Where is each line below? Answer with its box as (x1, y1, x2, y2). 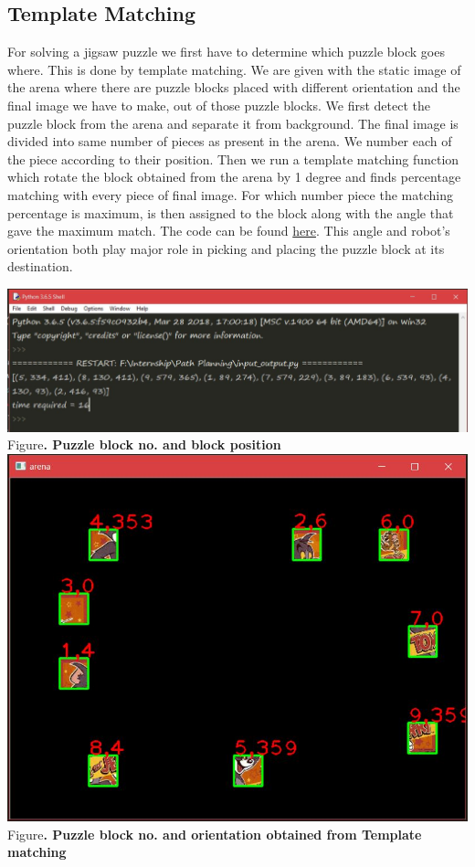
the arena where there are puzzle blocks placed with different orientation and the (7, 78, 460, 97)
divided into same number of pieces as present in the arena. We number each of (7, 132, 452, 151)
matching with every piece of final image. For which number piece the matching (7, 185, 453, 204)
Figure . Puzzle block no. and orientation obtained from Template (7, 824, 422, 843)
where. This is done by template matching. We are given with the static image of (7, 59, 461, 79)
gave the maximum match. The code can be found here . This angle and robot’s (7, 221, 450, 240)
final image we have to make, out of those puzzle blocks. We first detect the (7, 95, 430, 114)
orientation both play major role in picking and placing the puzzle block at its (7, 238, 445, 258)
